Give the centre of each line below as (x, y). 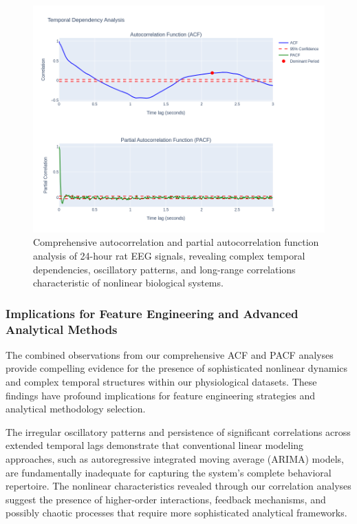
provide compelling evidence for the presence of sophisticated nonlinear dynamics (177, 368)
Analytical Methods (62, 329)
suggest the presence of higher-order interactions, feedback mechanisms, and (166, 499)
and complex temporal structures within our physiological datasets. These (161, 382)
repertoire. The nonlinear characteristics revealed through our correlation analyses (178, 486)
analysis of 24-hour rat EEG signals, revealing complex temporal (169, 255)
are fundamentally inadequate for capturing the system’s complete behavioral (169, 472)
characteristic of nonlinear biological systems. (128, 283)
